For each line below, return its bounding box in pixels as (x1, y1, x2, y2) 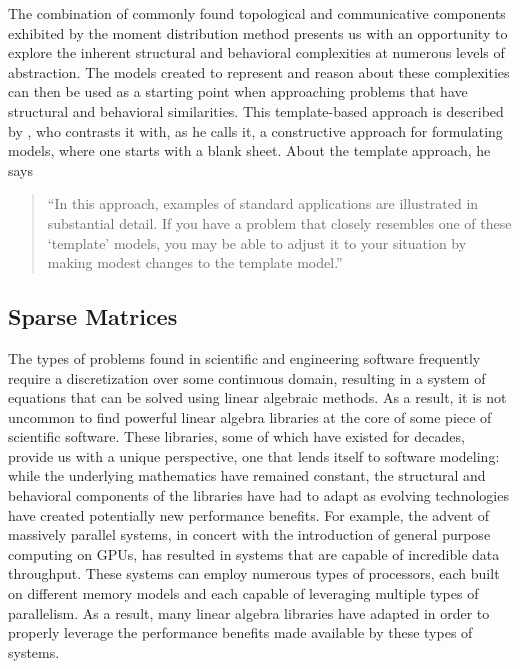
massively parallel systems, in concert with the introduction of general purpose (8, 524, 491, 545)
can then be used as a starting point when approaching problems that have (8, 81, 468, 102)
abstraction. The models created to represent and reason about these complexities (8, 61, 510, 82)
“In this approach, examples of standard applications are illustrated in (47, 193, 479, 214)
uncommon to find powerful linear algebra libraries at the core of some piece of (8, 406, 492, 427)
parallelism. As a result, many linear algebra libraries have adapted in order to (8, 602, 490, 623)
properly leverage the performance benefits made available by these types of (8, 622, 473, 643)
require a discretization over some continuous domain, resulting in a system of (8, 367, 486, 388)
